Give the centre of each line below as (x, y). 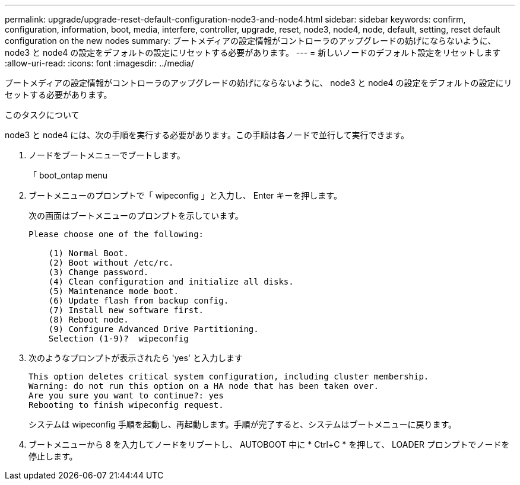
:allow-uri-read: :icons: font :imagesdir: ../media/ (99, 63)
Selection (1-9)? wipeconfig (118, 339)
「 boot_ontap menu (68, 175)
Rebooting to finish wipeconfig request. (126, 405)
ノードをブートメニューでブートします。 (107, 155)
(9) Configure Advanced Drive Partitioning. (153, 329)
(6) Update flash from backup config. (139, 301)
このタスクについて (42, 115)
